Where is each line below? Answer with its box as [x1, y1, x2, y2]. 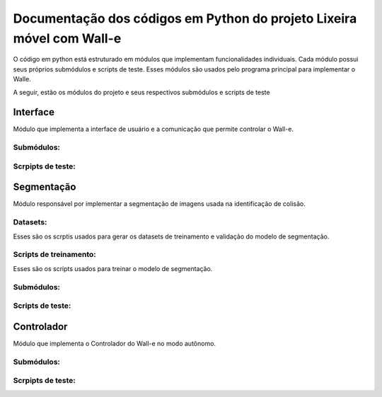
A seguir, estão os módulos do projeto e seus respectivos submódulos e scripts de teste [13, 88, 270, 96]
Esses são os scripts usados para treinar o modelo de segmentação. [13, 264, 213, 272]
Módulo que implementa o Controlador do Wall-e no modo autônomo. [13, 339, 216, 347]
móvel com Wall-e [13, 30, 122, 46]
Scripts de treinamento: [13, 250, 96, 260]
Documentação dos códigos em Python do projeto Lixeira [13, 11, 357, 26]
